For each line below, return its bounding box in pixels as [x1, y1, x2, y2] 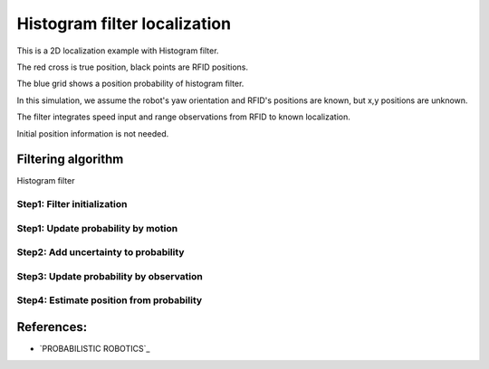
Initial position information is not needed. [16, 128, 169, 139]
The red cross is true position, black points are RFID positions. [16, 61, 249, 72]
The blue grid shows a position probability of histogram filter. [16, 78, 244, 90]
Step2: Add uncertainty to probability [16, 246, 185, 259]
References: [16, 319, 88, 335]
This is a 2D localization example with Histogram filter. [16, 45, 219, 56]
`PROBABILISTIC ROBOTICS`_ [39, 344, 150, 355]
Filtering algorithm [16, 152, 124, 167]
